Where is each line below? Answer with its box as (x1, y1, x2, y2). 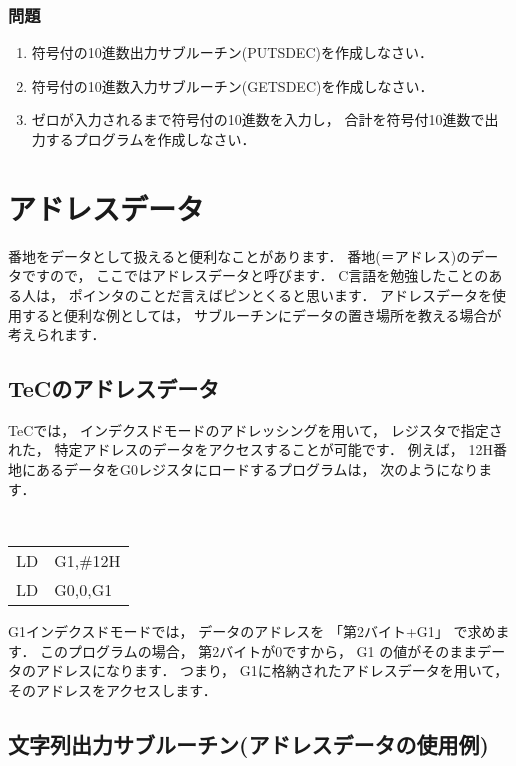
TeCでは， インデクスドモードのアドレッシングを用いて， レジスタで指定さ (8, 419, 503, 440)
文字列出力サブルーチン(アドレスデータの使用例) (8, 728, 489, 759)
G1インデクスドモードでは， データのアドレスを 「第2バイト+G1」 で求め (8, 620, 496, 641)
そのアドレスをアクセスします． (8, 679, 217, 700)
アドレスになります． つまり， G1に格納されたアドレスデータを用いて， (35, 660, 509, 681)
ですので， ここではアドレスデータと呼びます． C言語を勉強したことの (21, 265, 489, 286)
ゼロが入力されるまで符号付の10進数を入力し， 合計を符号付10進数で (31, 109, 485, 130)
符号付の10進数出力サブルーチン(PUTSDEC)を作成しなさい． (31, 42, 433, 63)
